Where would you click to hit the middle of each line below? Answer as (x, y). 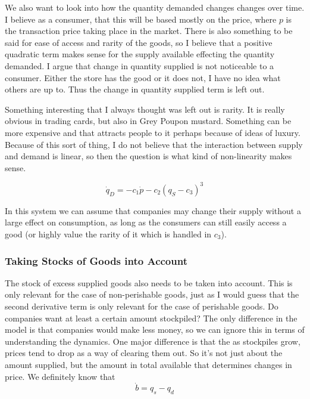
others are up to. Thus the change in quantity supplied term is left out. (135, 89)
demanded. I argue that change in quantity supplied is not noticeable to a (140, 65)
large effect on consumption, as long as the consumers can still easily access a (146, 222)
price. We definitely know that (60, 376)
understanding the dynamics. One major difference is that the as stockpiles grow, (153, 341)
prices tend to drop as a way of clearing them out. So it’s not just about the (144, 353)
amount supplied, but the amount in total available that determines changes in (148, 364)
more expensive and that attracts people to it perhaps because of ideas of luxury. (153, 132)
